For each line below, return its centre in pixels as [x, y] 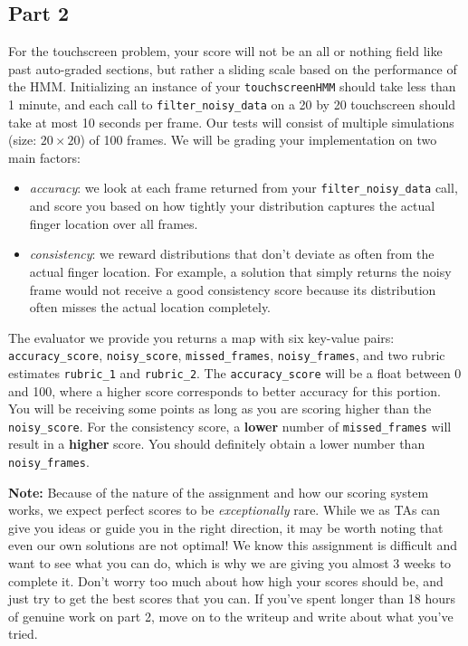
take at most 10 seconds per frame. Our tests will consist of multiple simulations [231, 122]
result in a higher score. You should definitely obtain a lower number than [217, 444]
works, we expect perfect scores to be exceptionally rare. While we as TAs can [224, 510]
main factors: [44, 157]
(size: [23, 140]
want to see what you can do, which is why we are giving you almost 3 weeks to [230, 563]
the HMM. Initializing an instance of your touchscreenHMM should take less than [232, 86]
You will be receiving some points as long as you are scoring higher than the [220, 408]
